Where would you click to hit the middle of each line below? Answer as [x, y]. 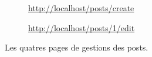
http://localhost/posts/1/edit [82, 27]
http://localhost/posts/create [81, 8]
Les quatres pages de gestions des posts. [77, 47]
